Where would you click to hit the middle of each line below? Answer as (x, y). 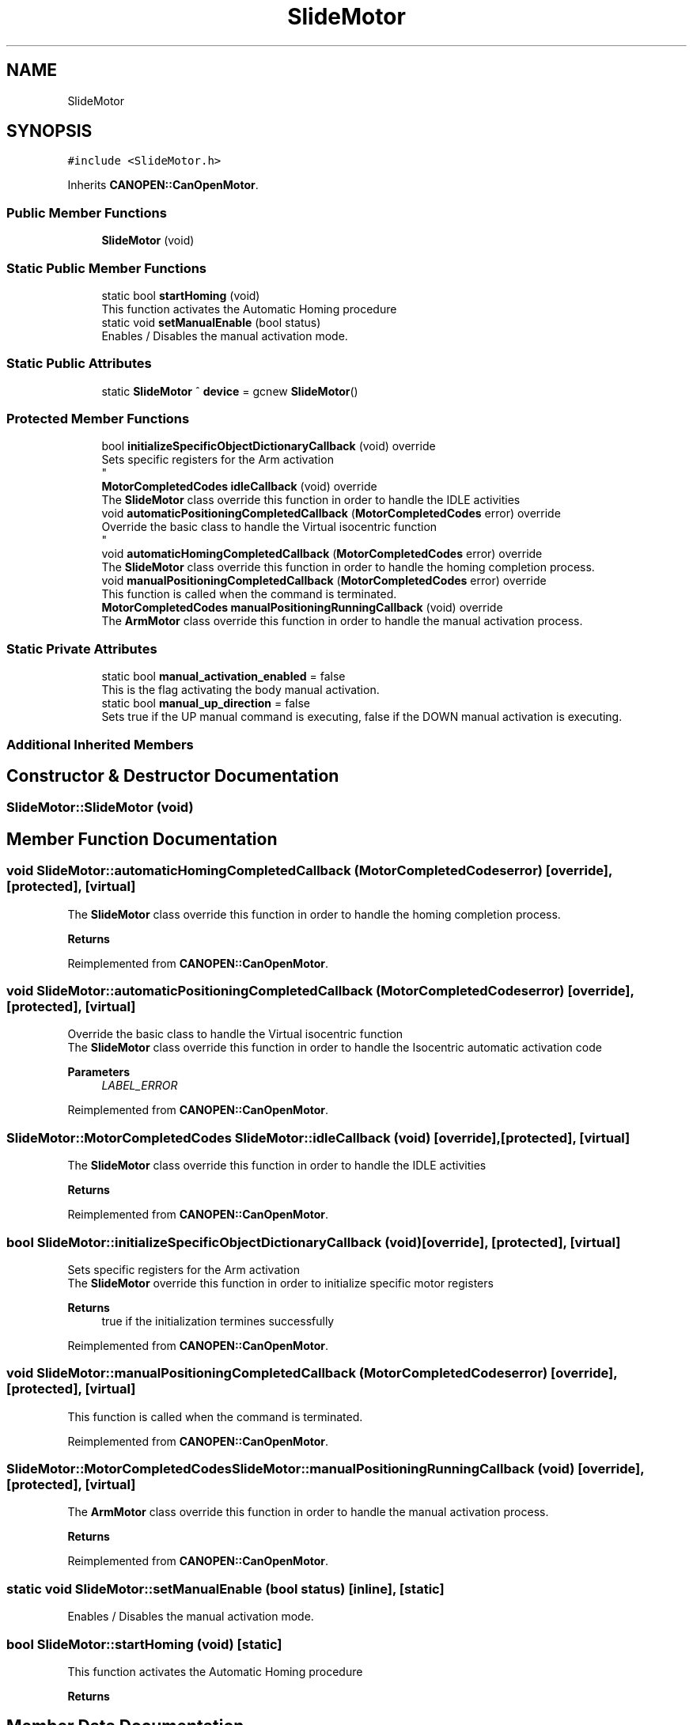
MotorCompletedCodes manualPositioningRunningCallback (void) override (302, 608)
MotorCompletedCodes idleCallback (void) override (239, 487)
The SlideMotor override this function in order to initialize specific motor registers (280, 1283)
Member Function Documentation (142, 839)
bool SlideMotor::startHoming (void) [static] (144, 1644)
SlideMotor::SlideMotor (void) (100, 808)
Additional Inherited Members (100, 744)
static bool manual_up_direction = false (206, 703)
